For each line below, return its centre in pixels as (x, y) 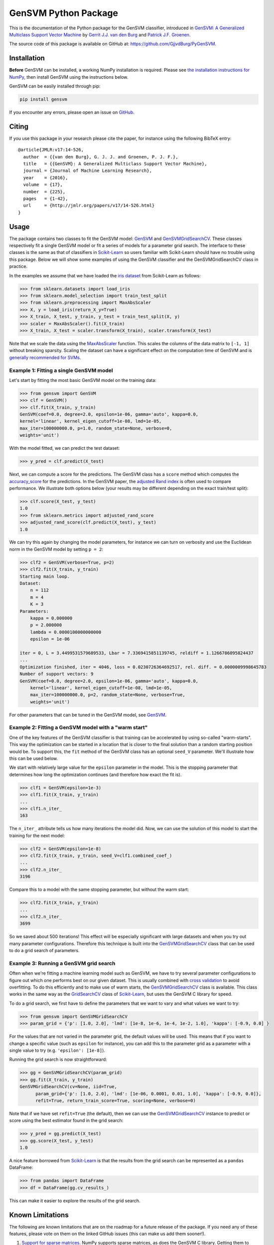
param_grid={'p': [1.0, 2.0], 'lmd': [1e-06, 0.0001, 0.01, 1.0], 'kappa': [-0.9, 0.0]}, (148, 1094)
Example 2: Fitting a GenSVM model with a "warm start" (78, 728)
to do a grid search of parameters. (44, 951)
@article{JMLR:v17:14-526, (51, 150)
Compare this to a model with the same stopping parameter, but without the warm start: (99, 889)
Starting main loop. (45, 576)
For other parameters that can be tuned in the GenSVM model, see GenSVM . (88, 715)
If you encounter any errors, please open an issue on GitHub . (72, 112)
